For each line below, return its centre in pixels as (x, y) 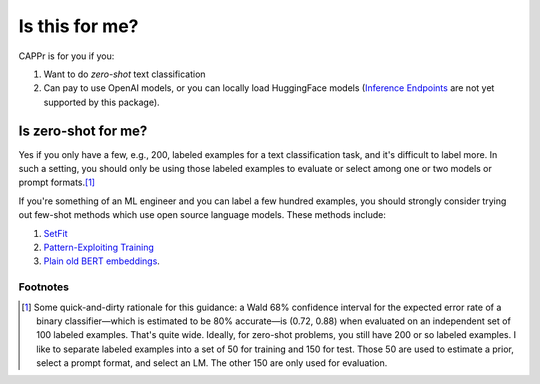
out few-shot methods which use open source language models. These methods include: (202, 215)
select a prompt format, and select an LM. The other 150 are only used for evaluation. (212, 363)
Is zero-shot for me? (83, 130)
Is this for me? (78, 26)
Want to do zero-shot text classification (124, 74)
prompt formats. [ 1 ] (56, 182)
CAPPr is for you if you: (66, 56)
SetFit (55, 233)
